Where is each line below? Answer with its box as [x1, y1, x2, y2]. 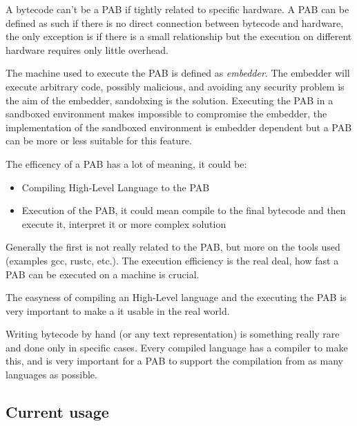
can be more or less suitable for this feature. [6, 133, 192, 148]
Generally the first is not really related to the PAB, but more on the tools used [6, 240, 340, 254]
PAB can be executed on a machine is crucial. [6, 267, 200, 281]
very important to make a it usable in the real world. [6, 303, 230, 318]
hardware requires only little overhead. [6, 42, 168, 57]
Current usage [6, 401, 109, 423]
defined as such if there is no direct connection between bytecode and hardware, [6, 15, 344, 30]
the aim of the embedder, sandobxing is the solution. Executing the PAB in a [6, 93, 334, 107]
